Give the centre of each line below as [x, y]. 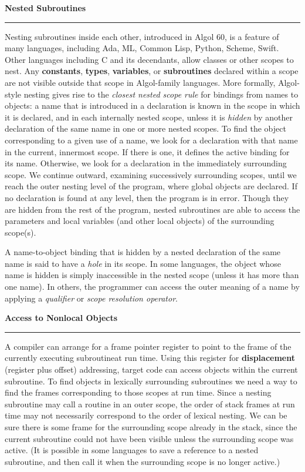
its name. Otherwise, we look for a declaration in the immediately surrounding [146, 163]
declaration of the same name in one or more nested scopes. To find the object [145, 128]
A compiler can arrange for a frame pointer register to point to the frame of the [148, 346]
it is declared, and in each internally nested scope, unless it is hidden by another [149, 117]
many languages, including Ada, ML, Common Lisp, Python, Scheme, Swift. [142, 48]
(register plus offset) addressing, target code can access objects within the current [151, 369]
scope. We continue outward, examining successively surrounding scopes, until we [151, 174]
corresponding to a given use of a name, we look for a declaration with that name [151, 140]
